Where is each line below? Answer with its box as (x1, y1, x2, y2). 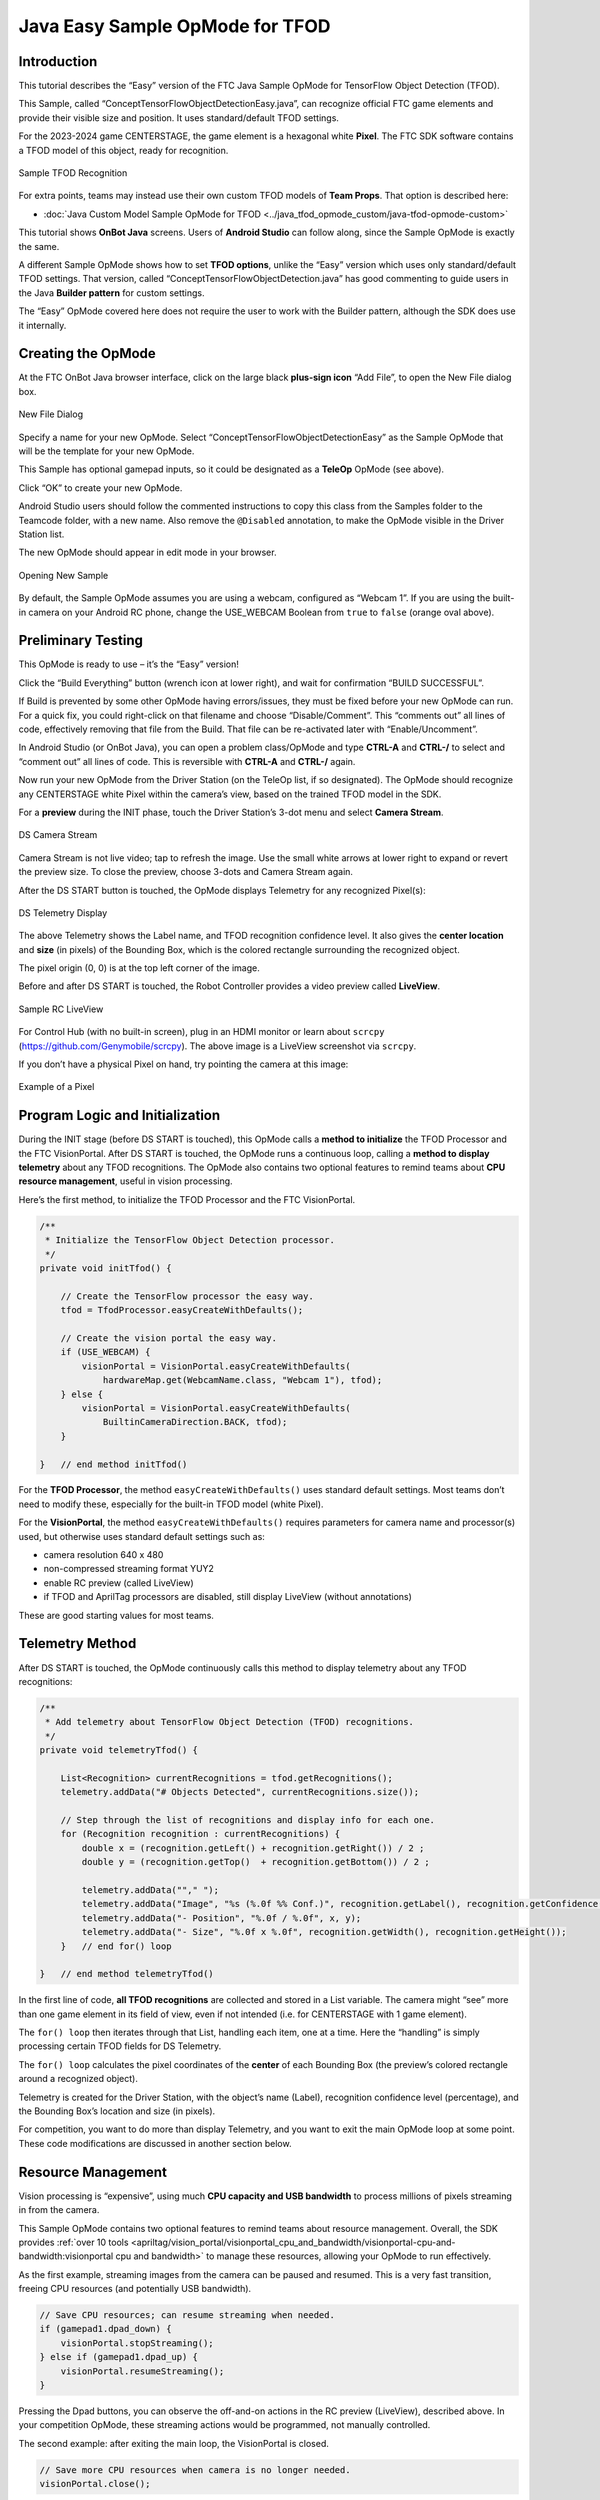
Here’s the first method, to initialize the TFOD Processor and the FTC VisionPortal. (18, 1193, 356, 1205)
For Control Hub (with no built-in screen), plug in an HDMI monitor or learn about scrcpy (18, 1026, 385, 1038)
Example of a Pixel (18, 1081, 95, 1093)
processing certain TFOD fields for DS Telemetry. (18, 2040, 222, 2052)
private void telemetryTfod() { (39, 1745, 199, 1756)
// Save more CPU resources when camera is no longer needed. (39, 2464, 351, 2475)
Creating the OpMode (18, 345, 157, 362)
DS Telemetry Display (18, 906, 108, 919)
